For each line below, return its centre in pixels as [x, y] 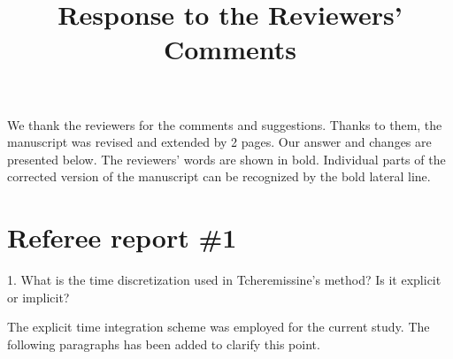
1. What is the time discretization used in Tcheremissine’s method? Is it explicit [224, 280]
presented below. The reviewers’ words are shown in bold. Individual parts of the [226, 159]
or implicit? [38, 297]
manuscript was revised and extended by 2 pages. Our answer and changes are [219, 142]
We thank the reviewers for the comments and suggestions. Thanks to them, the [225, 124]
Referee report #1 [122, 237]
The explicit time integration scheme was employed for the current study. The [219, 327]
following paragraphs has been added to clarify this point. [164, 344]
